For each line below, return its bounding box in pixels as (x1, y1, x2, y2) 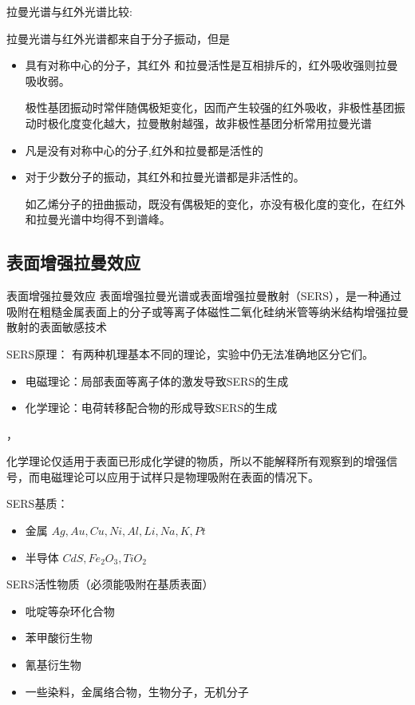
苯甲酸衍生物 (25, 629, 93, 646)
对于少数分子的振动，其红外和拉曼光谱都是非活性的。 (25, 168, 305, 185)
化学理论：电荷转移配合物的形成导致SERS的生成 (25, 399, 278, 416)
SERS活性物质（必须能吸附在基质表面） (6, 576, 214, 592)
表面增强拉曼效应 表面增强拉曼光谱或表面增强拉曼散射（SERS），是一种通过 (6, 287, 402, 304)
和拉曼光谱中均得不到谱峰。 (25, 211, 171, 228)
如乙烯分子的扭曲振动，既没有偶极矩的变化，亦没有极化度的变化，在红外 (25, 195, 405, 212)
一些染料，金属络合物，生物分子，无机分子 (25, 683, 249, 699)
